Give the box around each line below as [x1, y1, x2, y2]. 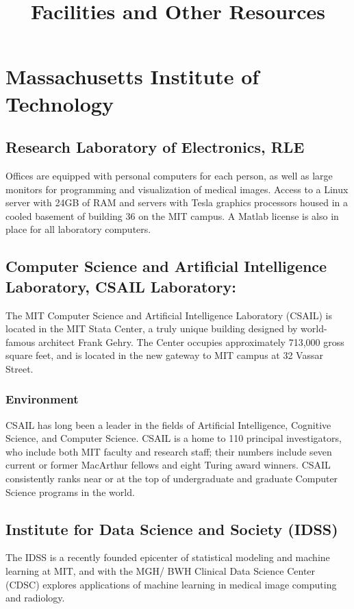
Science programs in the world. [5, 484, 135, 499]
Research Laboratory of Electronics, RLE [5, 136, 305, 158]
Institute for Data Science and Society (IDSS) [5, 518, 338, 539]
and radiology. [5, 591, 65, 605]
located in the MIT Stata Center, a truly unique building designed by [5, 321, 298, 336]
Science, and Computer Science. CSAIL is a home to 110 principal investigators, [5, 431, 342, 445]
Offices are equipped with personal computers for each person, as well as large [5, 168, 333, 182]
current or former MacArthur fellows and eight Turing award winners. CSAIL [5, 458, 331, 472]
